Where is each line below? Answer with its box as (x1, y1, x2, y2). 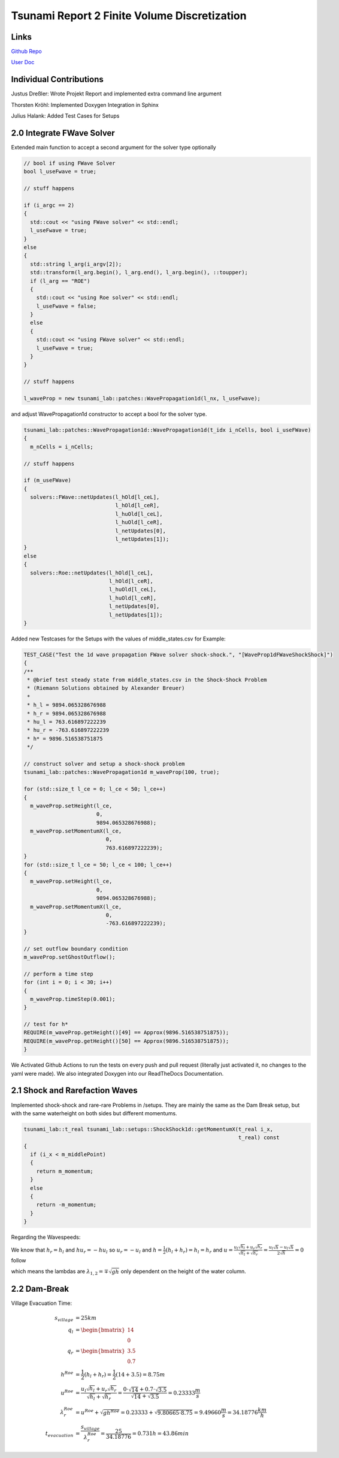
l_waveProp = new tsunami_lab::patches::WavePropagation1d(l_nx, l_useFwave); (23, 395, 261, 402)
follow (11, 1256, 26, 1264)
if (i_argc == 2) (23, 202, 75, 208)
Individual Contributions (11, 74, 104, 85)
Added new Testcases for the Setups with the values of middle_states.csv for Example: (11, 635, 226, 642)
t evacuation (45, 1430, 74, 1438)
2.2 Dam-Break (11, 1283, 69, 1294)
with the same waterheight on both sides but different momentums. (11, 1109, 177, 1116)
